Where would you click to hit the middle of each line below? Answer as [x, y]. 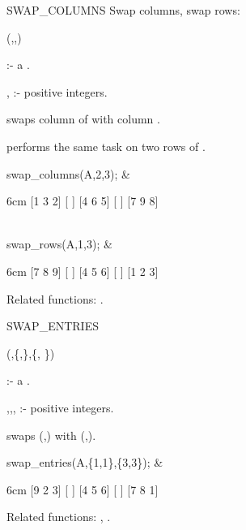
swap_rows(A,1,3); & [59, 244]
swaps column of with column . [83, 119]
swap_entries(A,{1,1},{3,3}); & [85, 462]
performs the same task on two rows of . [106, 146]
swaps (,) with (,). [51, 435]
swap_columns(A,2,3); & [68, 173]
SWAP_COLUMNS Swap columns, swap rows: [123, 10]
